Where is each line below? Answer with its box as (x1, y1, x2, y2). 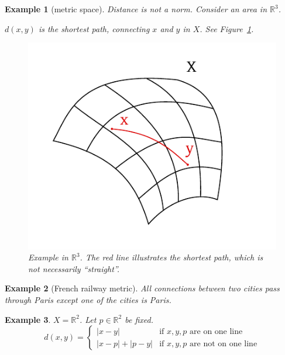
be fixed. (125, 313, 153, 325)
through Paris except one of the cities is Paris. (5, 294, 171, 306)
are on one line (190, 327, 243, 336)
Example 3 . (5, 313, 51, 325)
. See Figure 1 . (200, 22, 254, 34)
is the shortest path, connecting (38, 22, 150, 34)
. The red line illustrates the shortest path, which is (80, 251, 263, 263)
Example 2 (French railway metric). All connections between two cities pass (5, 282, 280, 294)
